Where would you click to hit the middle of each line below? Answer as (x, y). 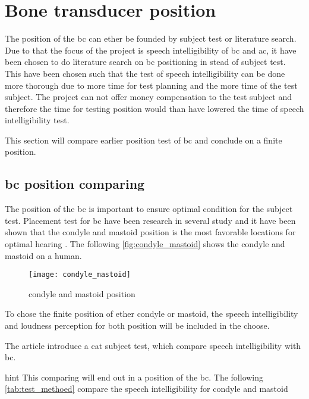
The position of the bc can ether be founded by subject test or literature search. (151, 38)
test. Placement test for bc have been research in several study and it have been (150, 220)
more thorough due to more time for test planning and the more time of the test (151, 85)
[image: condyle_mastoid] (80, 275)
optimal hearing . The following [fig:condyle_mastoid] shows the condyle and (145, 244)
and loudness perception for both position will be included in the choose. (137, 325)
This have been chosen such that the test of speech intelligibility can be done (145, 73)
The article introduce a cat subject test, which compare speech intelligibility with (153, 345)
